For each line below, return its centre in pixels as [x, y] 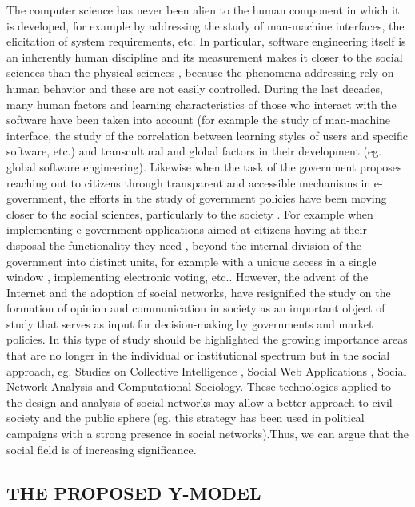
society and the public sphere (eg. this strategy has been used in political [186, 418]
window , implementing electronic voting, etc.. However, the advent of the [188, 277]
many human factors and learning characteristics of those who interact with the [202, 104]
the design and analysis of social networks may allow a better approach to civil [200, 402]
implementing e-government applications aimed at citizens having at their [187, 229]
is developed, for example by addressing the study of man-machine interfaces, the [206, 25]
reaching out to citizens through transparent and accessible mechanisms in [189, 182]
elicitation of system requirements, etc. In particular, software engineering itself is [206, 41]
